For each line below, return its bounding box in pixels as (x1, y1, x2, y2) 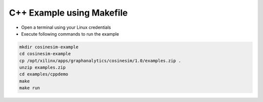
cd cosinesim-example (19, 51, 71, 57)
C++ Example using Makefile (9, 7, 128, 18)
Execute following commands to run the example (21, 31, 119, 37)
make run (19, 85, 40, 91)
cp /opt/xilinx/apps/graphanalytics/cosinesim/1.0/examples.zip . (19, 58, 181, 63)
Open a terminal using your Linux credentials (21, 24, 112, 30)
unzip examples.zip (19, 65, 66, 70)
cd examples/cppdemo (19, 71, 68, 77)
